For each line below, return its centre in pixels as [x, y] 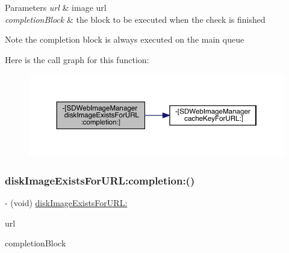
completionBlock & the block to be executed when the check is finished [135, 19]
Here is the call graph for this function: [77, 59]
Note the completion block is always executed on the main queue [125, 39]
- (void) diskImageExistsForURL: [66, 203]
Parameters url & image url [56, 7]
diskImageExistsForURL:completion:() [100, 180]
